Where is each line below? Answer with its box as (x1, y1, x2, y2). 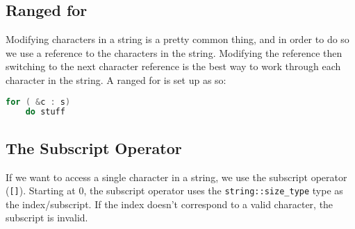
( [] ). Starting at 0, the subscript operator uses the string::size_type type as (6, 183, 343, 198)
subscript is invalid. (6, 210, 88, 225)
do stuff (25, 107, 65, 117)
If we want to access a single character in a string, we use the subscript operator (6, 169, 347, 184)
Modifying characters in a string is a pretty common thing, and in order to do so (6, 32, 349, 46)
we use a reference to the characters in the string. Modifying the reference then (6, 45, 342, 60)
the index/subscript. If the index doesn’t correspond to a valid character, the (6, 196, 333, 211)
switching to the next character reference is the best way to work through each (6, 59, 341, 74)
